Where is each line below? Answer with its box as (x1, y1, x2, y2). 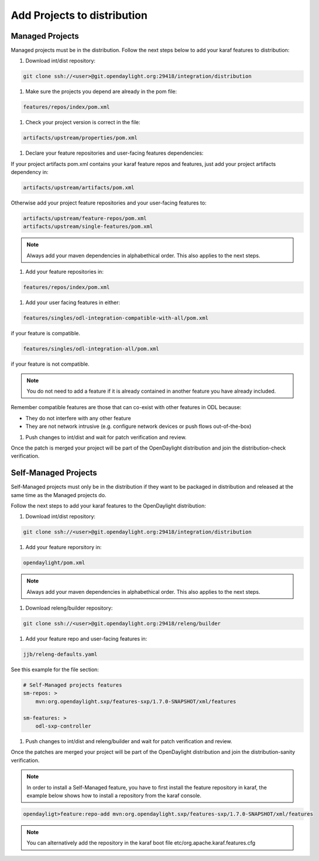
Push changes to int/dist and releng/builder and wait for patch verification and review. (25, 737, 232, 744)
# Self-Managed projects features (23, 682, 122, 688)
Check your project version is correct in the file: (25, 119, 140, 126)
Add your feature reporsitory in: (25, 544, 102, 551)
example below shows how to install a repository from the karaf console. (26, 792, 202, 799)
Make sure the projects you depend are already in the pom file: (25, 88, 177, 95)
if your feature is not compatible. (11, 360, 90, 367)
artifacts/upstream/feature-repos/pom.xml (23, 215, 147, 222)
